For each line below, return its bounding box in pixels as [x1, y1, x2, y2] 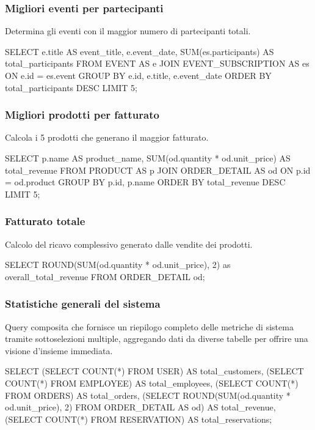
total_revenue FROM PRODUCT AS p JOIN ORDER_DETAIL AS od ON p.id [5, 163, 311, 176]
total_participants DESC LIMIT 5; [5, 81, 137, 94]
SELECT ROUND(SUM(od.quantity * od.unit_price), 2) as [5, 258, 231, 271]
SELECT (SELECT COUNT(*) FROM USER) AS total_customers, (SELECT [5, 365, 304, 377]
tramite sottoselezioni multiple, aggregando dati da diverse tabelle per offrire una [5, 332, 308, 345]
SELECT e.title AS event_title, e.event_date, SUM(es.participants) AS [5, 45, 274, 57]
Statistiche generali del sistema [5, 296, 161, 311]
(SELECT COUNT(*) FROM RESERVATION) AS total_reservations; [5, 412, 272, 425]
